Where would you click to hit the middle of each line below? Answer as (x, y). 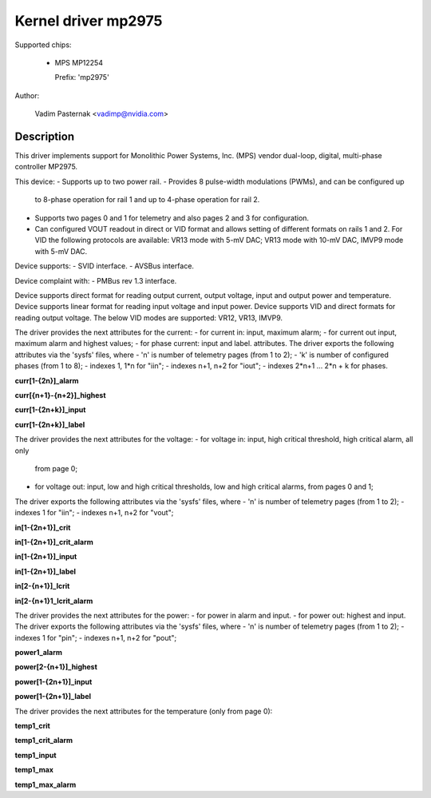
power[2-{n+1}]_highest (56, 667)
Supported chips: (43, 45)
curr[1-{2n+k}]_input (50, 410)
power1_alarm (39, 653)
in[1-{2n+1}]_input (46, 557)
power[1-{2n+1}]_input (53, 681)
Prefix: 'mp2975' (82, 77)
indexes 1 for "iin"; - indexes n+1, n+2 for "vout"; (94, 513)
